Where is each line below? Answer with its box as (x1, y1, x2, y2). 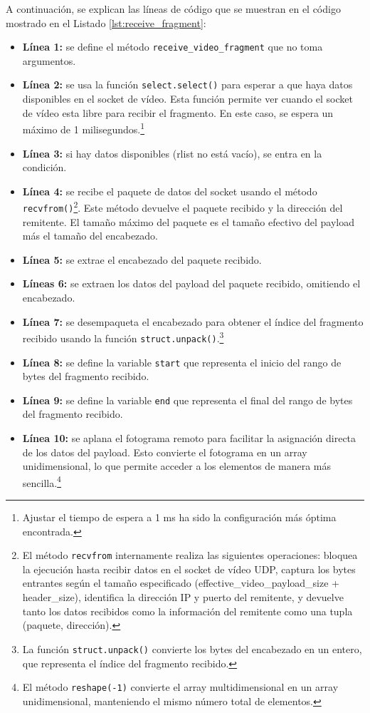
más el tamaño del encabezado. (22, 228, 159, 243)
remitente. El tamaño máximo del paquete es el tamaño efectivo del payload (22, 214, 354, 229)
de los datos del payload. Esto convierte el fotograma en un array (22, 444, 307, 459)
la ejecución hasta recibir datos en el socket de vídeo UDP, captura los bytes (22, 561, 356, 576)
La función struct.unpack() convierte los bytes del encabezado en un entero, (22, 641, 362, 656)
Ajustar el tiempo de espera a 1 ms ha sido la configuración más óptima (22, 510, 337, 525)
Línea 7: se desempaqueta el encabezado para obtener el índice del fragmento (22, 314, 364, 329)
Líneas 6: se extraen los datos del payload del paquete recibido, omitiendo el (22, 276, 361, 291)
